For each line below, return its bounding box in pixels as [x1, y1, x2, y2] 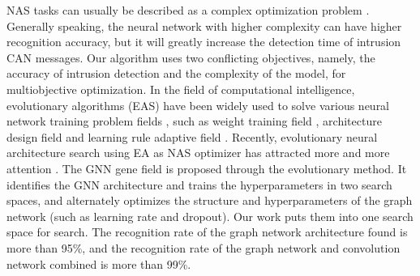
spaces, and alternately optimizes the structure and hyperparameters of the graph [6, 192, 413, 209]
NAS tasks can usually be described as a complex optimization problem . [6, 2, 370, 18]
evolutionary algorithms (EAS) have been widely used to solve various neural [6, 96, 390, 113]
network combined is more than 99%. [6, 255, 191, 272]
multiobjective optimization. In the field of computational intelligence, [6, 80, 355, 97]
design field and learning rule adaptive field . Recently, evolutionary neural [6, 128, 378, 145]
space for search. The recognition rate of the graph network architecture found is [6, 223, 408, 240]
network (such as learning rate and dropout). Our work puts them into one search [6, 207, 414, 224]
